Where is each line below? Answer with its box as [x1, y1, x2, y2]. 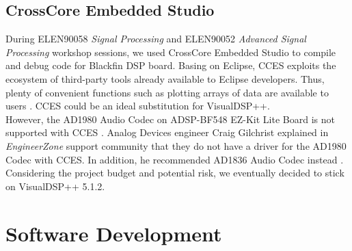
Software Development [5, 219, 222, 247]
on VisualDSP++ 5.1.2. [5, 179, 105, 193]
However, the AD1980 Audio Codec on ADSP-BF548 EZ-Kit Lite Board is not [5, 111, 335, 126]
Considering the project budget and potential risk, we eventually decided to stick [5, 166, 344, 180]
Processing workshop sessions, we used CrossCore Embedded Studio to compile [5, 44, 336, 59]
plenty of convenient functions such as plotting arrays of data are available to [5, 85, 329, 99]
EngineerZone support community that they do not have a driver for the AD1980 [5, 138, 347, 153]
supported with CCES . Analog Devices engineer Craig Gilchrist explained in [5, 125, 329, 140]
